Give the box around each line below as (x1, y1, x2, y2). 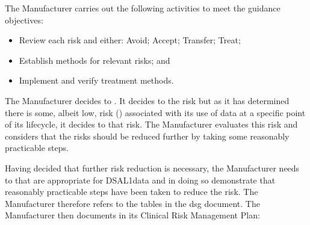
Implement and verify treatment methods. (19, 74, 174, 87)
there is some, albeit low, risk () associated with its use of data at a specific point (5, 106, 306, 119)
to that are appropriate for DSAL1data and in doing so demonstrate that (5, 173, 276, 186)
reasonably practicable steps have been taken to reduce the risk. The (5, 185, 258, 198)
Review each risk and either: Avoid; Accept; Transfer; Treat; (19, 34, 241, 46)
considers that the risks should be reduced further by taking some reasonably (5, 129, 290, 142)
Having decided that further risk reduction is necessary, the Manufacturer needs (5, 161, 300, 174)
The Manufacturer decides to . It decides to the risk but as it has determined (5, 94, 290, 106)
